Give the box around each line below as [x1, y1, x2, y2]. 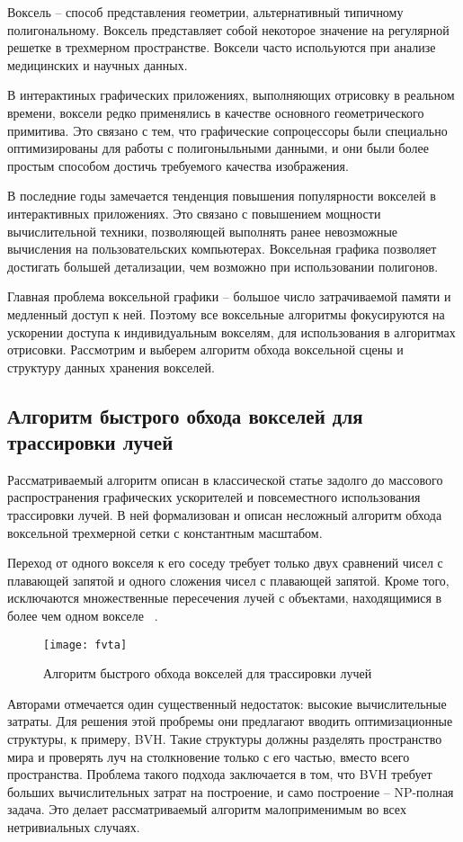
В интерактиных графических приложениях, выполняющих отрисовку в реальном [7, 85, 455, 104]
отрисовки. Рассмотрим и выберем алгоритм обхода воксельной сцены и [7, 340, 404, 359]
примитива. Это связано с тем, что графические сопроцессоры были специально [7, 121, 448, 139]
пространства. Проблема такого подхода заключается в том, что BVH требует [7, 765, 432, 784]
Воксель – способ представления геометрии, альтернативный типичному [7, 3, 404, 21]
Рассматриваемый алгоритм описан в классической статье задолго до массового [7, 470, 443, 488]
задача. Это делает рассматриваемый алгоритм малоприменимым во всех [7, 800, 406, 819]
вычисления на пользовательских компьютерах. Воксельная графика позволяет [7, 239, 437, 258]
